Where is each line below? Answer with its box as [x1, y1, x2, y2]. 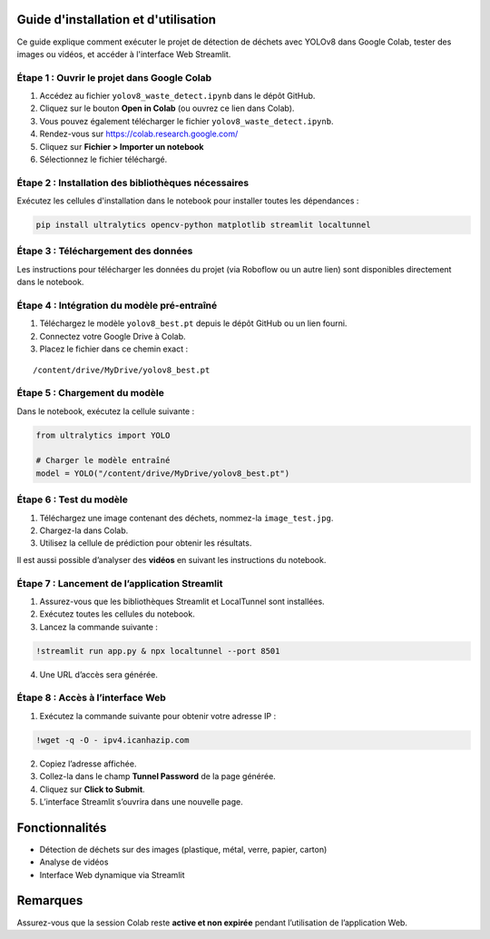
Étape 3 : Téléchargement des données [16, 245, 193, 258]
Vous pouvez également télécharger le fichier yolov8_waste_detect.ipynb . [39, 115, 334, 126]
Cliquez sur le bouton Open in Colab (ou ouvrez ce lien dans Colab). [39, 103, 295, 114]
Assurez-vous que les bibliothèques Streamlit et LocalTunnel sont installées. [39, 596, 326, 607]
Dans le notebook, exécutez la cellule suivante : [16, 405, 195, 417]
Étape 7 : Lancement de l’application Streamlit [16, 577, 223, 589]
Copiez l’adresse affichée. [39, 758, 137, 769]
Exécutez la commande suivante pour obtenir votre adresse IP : [39, 710, 277, 721]
